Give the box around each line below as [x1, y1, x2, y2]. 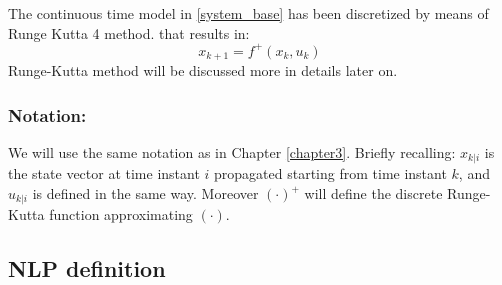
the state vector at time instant [8, 163, 200, 184]
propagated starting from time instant [214, 163, 447, 184]
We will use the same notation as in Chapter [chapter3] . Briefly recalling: [8, 141, 456, 162]
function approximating [49, 204, 193, 225]
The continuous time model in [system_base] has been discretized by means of [8, 3, 489, 23]
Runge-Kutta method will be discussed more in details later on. [8, 60, 398, 81]
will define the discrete [304, 183, 443, 203]
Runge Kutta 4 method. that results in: [8, 22, 250, 43]
